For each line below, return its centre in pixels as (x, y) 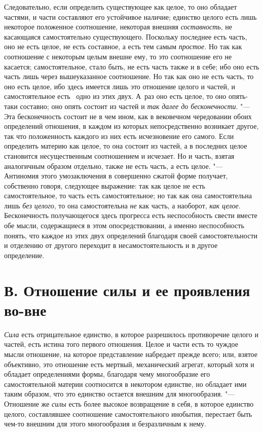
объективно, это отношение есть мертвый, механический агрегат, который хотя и (129, 364)
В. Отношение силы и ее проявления (127, 290)
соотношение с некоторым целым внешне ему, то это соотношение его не (118, 56)
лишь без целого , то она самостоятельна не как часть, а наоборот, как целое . (122, 205)
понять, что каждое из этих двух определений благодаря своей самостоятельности (131, 235)
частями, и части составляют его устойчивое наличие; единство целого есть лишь (130, 16)
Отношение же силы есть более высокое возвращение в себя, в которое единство (129, 403)
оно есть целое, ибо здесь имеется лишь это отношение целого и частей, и (120, 86)
